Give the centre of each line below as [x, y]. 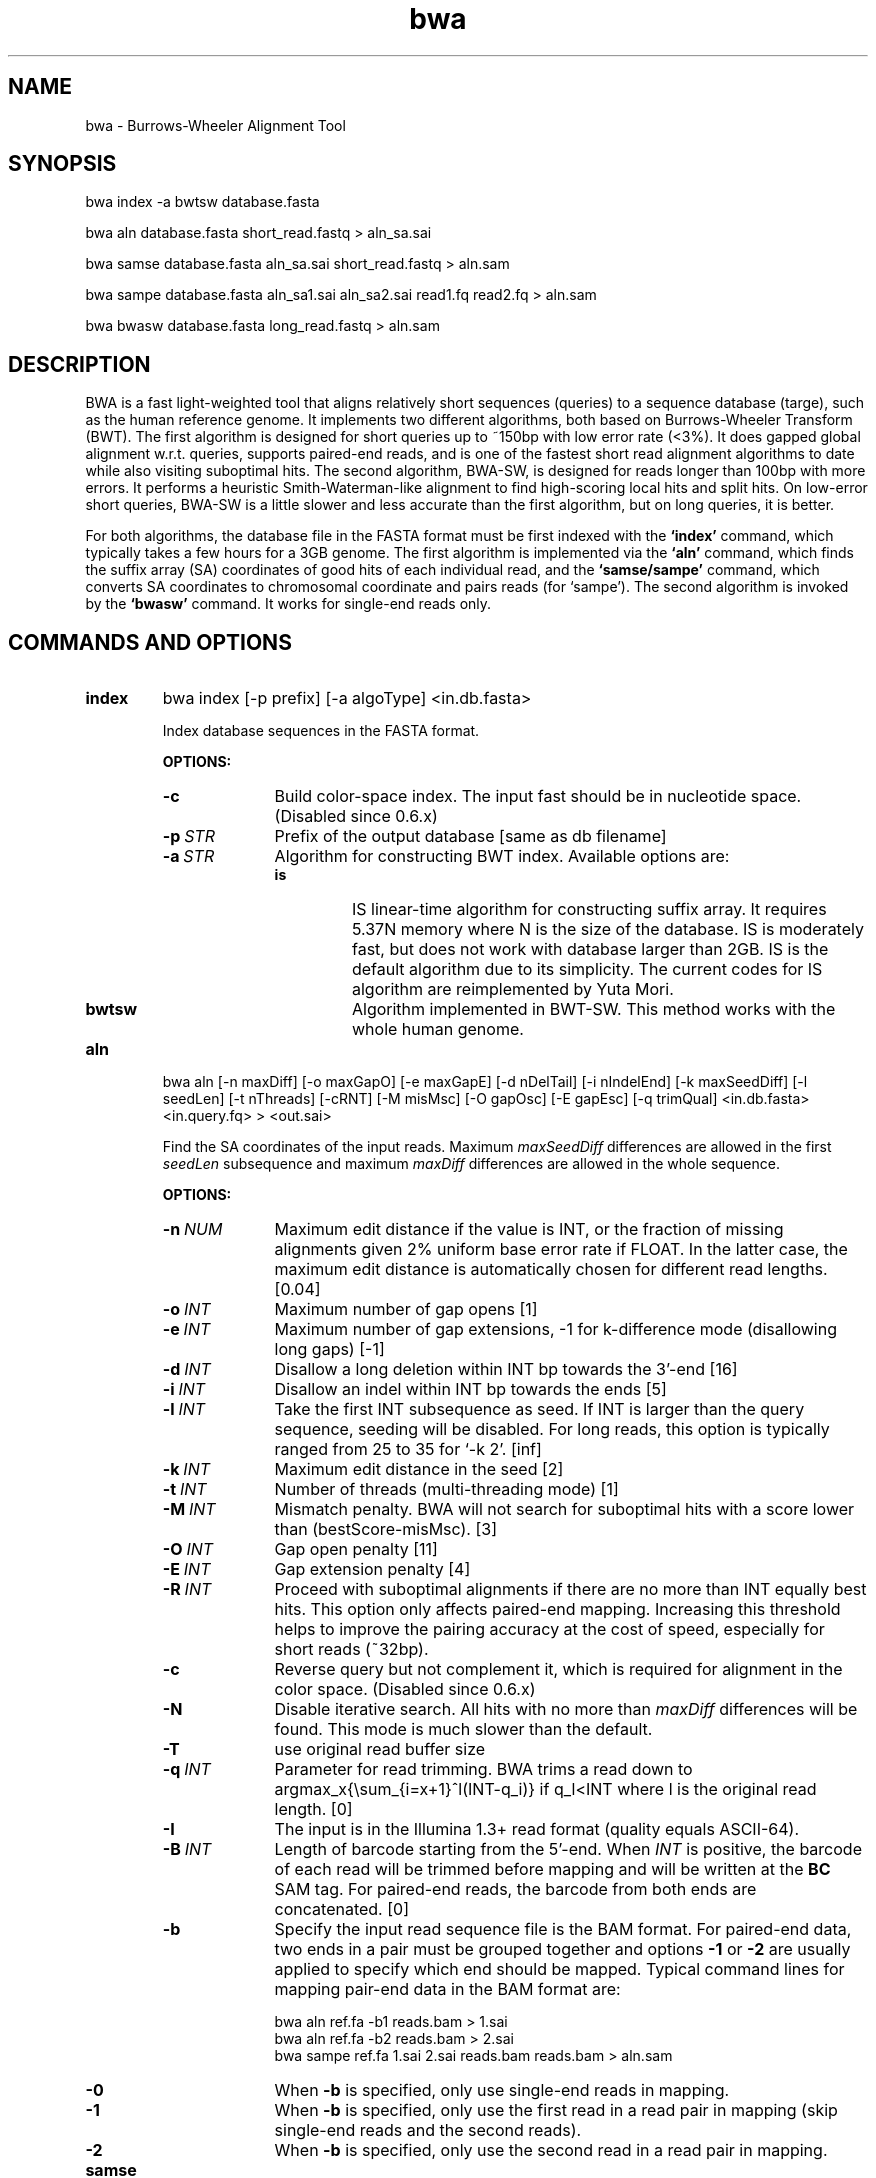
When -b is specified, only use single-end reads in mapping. [502, 2090]
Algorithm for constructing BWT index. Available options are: [502, 856]
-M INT [189, 1509]
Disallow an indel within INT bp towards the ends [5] [470, 1389]
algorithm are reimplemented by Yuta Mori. [512, 989]
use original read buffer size [380, 1749]
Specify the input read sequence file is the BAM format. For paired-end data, [563, 1929]
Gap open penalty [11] [356, 1549]
